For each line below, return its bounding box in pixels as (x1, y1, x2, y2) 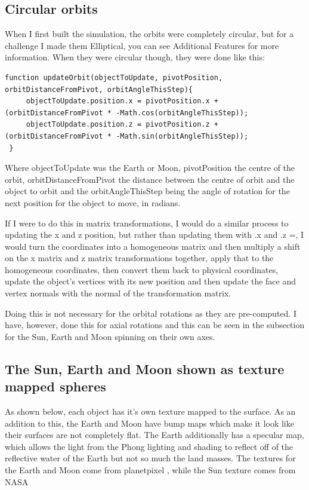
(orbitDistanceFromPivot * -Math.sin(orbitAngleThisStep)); (5, 131, 249, 140)
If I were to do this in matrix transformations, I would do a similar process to (5, 216, 289, 229)
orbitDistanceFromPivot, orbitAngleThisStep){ (5, 85, 193, 94)
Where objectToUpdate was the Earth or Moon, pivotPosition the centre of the (5, 161, 295, 174)
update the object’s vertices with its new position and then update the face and (5, 275, 296, 287)
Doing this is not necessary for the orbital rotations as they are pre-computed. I (5, 307, 296, 319)
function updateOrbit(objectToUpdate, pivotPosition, (5, 73, 223, 82)
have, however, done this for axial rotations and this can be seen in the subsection (5, 318, 305, 331)
